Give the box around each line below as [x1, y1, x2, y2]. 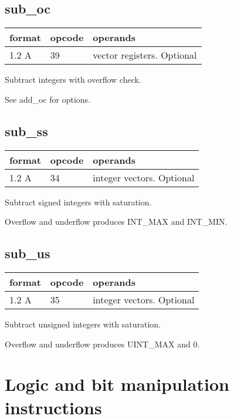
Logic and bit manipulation [5, 372, 229, 396]
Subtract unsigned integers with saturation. [5, 317, 161, 330]
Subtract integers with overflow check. [5, 73, 141, 86]
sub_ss [5, 121, 48, 140]
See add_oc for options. [5, 93, 90, 105]
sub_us [5, 244, 50, 262]
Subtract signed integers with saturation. [5, 195, 152, 208]
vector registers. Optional [93, 48, 197, 62]
